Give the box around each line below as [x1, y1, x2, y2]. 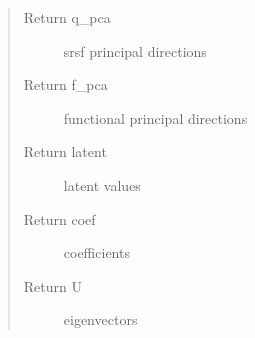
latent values [63, 174, 141, 195]
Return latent [23, 141, 107, 162]
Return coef [23, 208, 96, 229]
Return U [23, 275, 82, 296]
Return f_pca [23, 74, 108, 95]
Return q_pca [23, 7, 111, 27]
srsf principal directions [63, 40, 207, 61]
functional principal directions [63, 107, 248, 128]
